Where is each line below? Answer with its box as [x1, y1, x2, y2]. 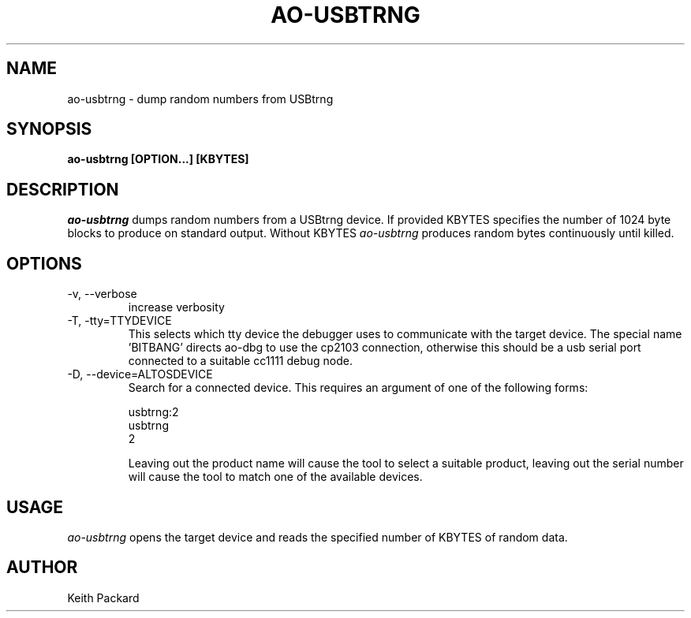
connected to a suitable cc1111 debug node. [128, 354, 353, 368]
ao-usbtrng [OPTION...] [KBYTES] [67, 152, 249, 166]
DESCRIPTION [6, 179, 119, 199]
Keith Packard [67, 590, 140, 605]
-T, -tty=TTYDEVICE [67, 314, 172, 328]
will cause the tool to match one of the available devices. [128, 470, 423, 484]
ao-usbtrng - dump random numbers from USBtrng [67, 91, 334, 106]
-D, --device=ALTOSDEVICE [67, 367, 213, 382]
